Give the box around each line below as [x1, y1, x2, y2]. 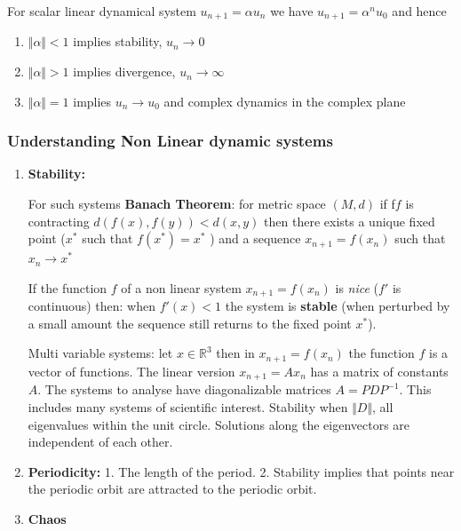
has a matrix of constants [310, 361, 449, 380]
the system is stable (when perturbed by [225, 297, 450, 315]
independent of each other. [28, 432, 173, 451]
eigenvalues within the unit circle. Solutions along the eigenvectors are [28, 415, 410, 433]
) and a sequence [210, 229, 301, 248]
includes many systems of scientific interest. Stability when [28, 397, 348, 416]
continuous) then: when [28, 297, 156, 315]
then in [216, 344, 255, 362]
